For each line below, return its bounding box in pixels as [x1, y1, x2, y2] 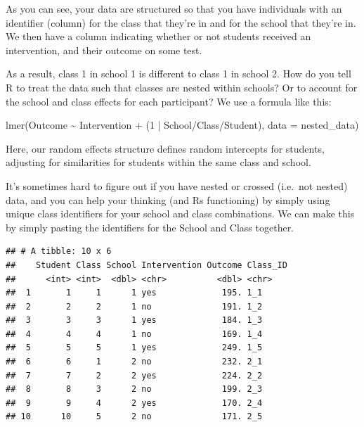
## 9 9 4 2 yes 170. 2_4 [6, 397, 263, 408]
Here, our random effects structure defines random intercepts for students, [6, 141, 325, 155]
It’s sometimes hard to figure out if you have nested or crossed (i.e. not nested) [6, 178, 348, 193]
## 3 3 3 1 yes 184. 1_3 [6, 315, 263, 326]
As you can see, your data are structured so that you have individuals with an [6, 1, 342, 15]
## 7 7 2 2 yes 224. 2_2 [6, 370, 263, 381]
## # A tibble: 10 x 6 [6, 246, 112, 257]
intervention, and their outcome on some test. [6, 42, 202, 57]
